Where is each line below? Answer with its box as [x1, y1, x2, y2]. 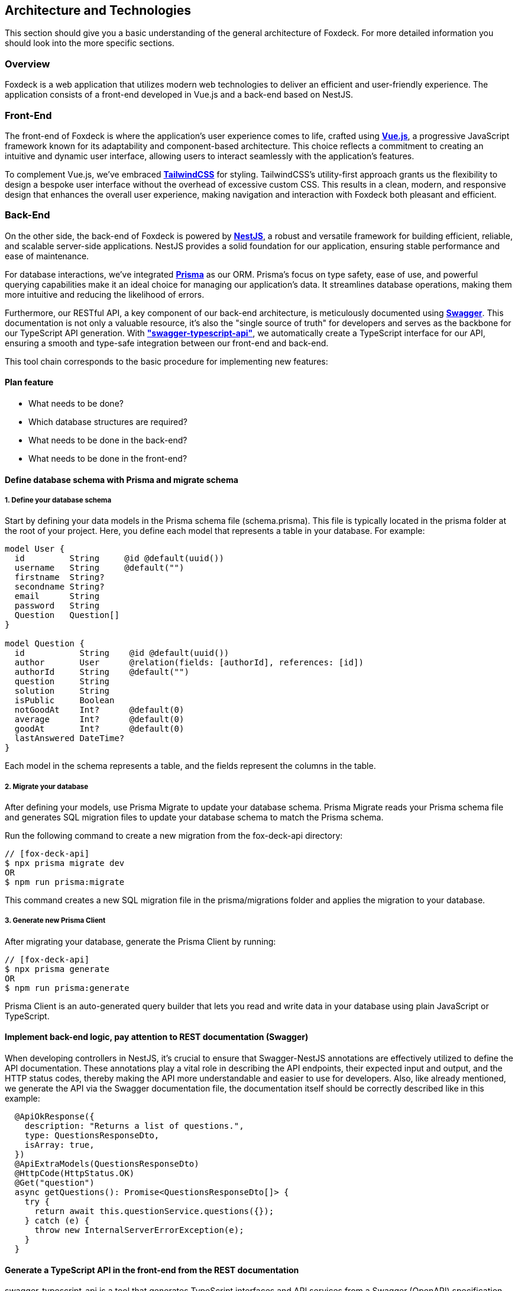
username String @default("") [14, 563, 184, 573]
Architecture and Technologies [5, 3, 192, 18]
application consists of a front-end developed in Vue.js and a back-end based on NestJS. [5, 89, 353, 100]
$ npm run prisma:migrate [5, 877, 125, 887]
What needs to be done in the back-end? [28, 434, 187, 445]
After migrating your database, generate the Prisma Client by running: [5, 936, 276, 946]
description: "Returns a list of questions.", [24, 1121, 244, 1131]
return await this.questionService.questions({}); [34, 1206, 274, 1216]
